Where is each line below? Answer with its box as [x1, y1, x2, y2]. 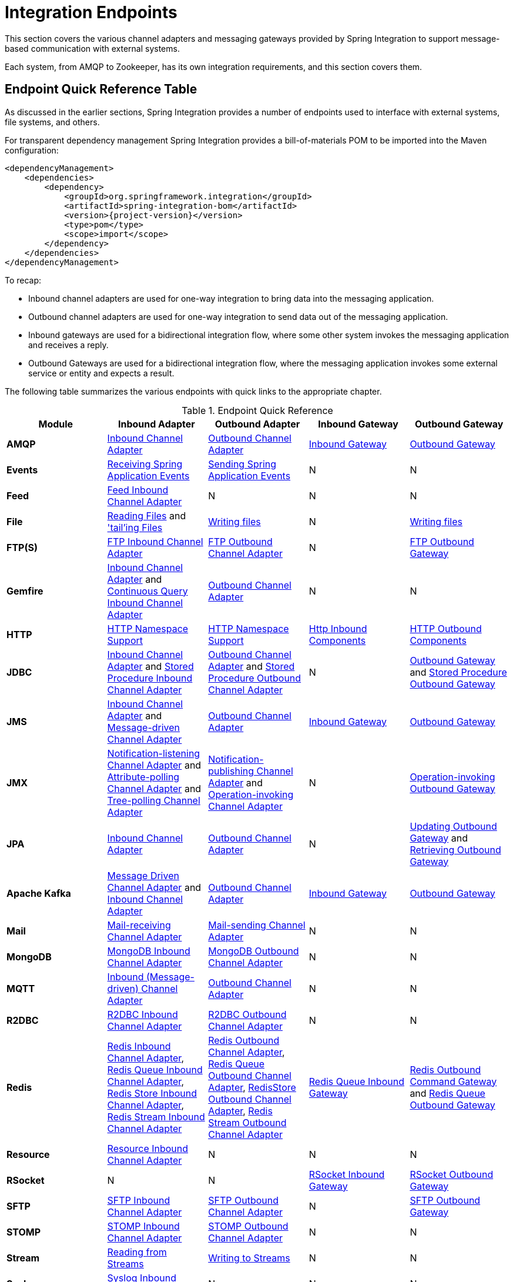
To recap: [5, 275, 42, 285]
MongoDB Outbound [208, 944, 299, 957]
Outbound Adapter [214, 418, 300, 430]
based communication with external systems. [5, 43, 180, 54]
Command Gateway [410, 1075, 497, 1087]
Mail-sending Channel [208, 919, 306, 931]
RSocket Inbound [309, 1168, 385, 1180]
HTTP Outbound [410, 622, 482, 635]
